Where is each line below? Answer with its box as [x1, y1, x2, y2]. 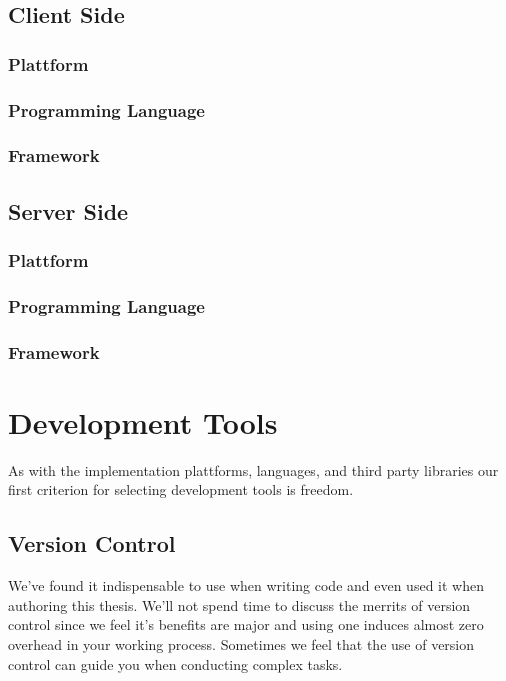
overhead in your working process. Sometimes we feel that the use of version [8, 633, 475, 654]
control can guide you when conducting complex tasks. [8, 653, 343, 674]
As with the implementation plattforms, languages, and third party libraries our [8, 459, 499, 480]
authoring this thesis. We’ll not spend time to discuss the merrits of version [8, 594, 471, 615]
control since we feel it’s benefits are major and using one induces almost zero [8, 614, 484, 635]
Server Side [8, 195, 129, 226]
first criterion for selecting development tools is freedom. [8, 479, 354, 500]
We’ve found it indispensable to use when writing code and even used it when [8, 575, 484, 596]
